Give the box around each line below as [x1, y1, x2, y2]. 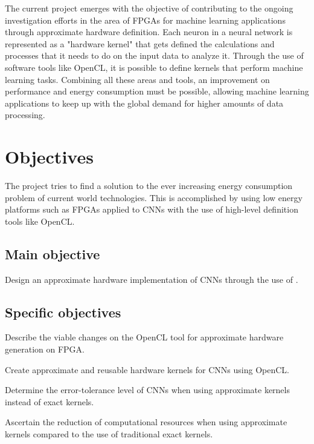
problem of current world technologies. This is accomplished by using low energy [5, 191, 303, 204]
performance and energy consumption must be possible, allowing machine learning [5, 85, 309, 98]
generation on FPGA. [5, 343, 85, 356]
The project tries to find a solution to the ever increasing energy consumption [5, 179, 293, 192]
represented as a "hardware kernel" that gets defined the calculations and [5, 37, 275, 50]
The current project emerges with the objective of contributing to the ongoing [5, 2, 293, 14]
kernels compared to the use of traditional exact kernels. [5, 428, 213, 440]
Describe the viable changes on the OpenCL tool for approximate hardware [5, 331, 284, 343]
